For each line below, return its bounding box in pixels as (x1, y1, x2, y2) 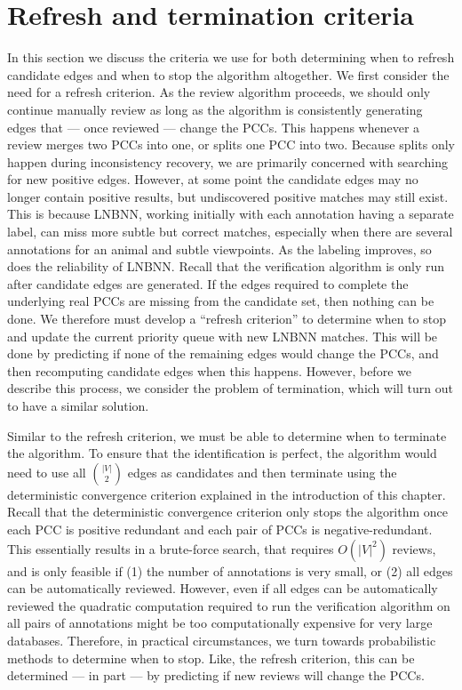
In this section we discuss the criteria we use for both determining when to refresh (7, 48, 455, 67)
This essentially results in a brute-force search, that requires (7, 539, 334, 558)
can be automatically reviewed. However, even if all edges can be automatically (7, 579, 438, 598)
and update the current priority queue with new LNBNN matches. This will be (7, 326, 438, 345)
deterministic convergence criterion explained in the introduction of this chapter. (7, 485, 446, 503)
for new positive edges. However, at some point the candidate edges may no (7, 170, 418, 189)
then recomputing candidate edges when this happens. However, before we (7, 361, 411, 380)
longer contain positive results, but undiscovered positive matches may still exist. (7, 187, 449, 205)
